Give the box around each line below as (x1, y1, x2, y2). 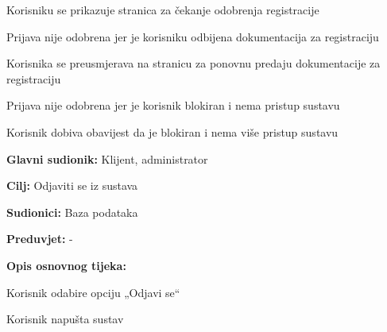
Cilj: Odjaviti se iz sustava (6, 177, 138, 194)
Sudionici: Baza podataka (6, 203, 138, 220)
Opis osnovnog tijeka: (6, 257, 126, 273)
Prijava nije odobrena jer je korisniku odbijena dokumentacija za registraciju (6, 28, 379, 44)
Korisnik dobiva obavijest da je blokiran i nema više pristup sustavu (6, 123, 339, 140)
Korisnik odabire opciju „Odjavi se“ (6, 284, 180, 300)
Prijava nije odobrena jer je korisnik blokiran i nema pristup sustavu (6, 97, 340, 114)
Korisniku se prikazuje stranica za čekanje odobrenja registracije (6, 2, 319, 17)
